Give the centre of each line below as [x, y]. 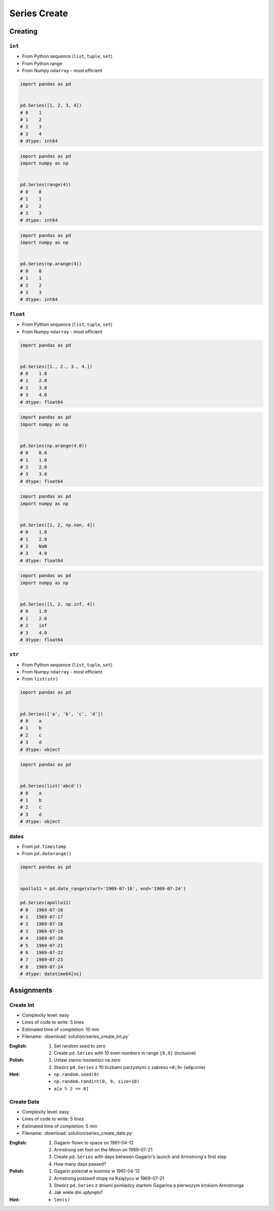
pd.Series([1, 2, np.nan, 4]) [58, 525]
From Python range [42, 63]
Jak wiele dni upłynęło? [78, 1192]
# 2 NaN [33, 546]
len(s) [62, 1200]
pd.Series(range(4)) [45, 185]
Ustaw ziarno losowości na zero [87, 1060]
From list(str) [40, 679]
